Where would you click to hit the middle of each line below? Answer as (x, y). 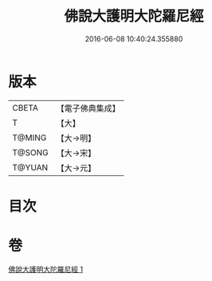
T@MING (29, 138)
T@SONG (31, 152)
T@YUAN (30, 167)
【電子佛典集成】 (88, 108)
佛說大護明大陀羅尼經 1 (46, 269)
